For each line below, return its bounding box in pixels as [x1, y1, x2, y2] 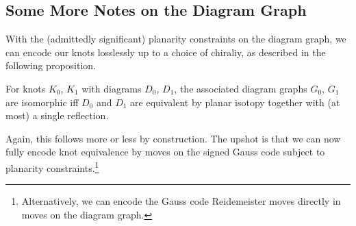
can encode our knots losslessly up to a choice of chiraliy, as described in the [5, 45, 326, 59]
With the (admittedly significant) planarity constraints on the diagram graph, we [5, 32, 346, 46]
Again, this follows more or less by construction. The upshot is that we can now [5, 131, 341, 145]
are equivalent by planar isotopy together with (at [130, 95, 340, 109]
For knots [5, 81, 46, 95]
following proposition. [5, 58, 96, 73]
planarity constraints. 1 [5, 158, 99, 175]
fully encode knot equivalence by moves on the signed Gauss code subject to [5, 145, 325, 159]
